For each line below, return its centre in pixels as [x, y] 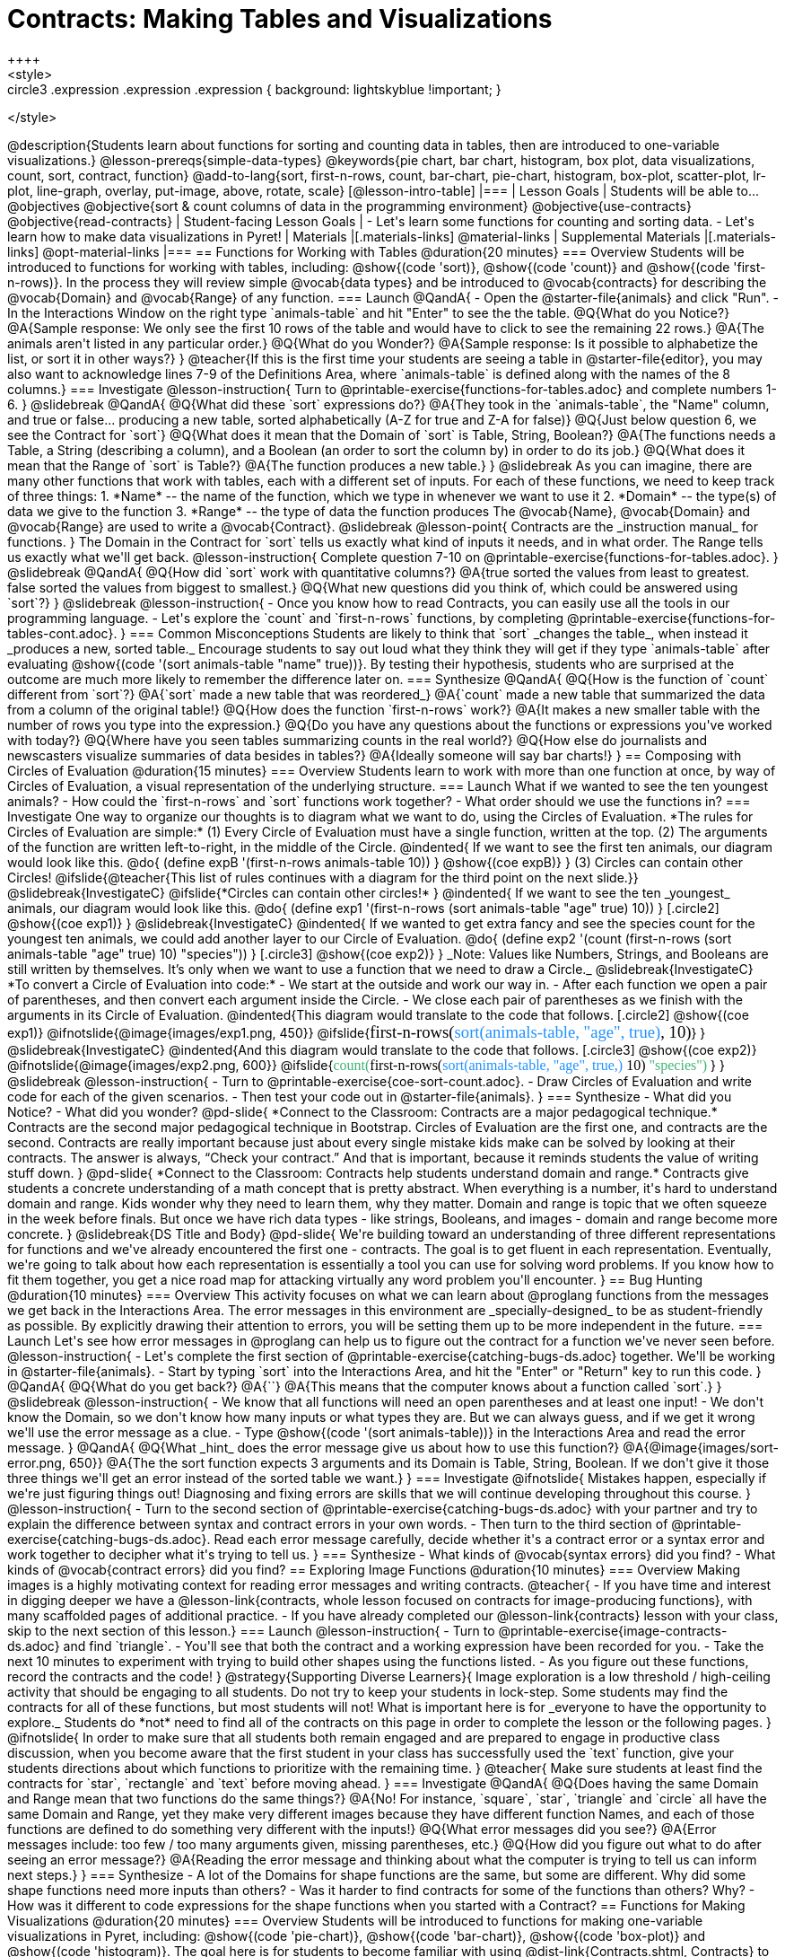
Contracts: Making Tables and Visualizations [280, 19]
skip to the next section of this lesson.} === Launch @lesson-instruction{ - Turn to [251, 1630]
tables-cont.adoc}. [62, 633]
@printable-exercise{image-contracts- [613, 1630]
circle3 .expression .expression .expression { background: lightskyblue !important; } [254, 89]
